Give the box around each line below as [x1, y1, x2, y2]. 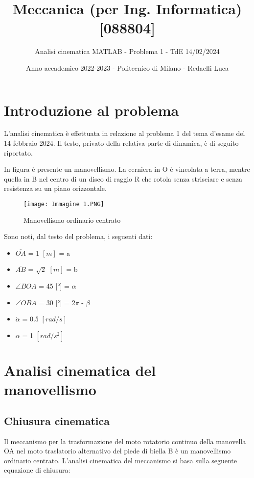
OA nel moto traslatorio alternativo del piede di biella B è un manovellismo [4, 446, 231, 456]
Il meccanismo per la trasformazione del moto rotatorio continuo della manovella [4, 436, 246, 446]
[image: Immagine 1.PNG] [23, 201, 104, 208]
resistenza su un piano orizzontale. [4, 183, 107, 193]
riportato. [4, 147, 33, 158]
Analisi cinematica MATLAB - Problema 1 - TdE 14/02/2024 [35, 46, 220, 56]
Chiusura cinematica [4, 413, 110, 428]
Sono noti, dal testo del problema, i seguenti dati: [4, 231, 153, 241]
